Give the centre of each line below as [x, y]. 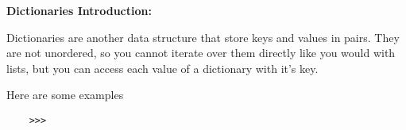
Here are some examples [65, 95]
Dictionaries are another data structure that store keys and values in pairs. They [203, 37]
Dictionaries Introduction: [79, 10]
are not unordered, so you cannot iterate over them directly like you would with [201, 53]
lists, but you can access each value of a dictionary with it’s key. [162, 68]
